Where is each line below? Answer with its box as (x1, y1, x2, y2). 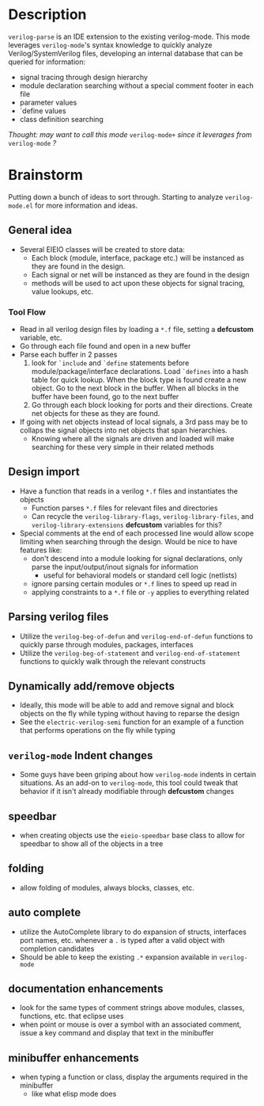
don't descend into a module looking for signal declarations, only (31, 553, 243, 563)
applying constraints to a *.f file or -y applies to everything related (31, 587, 250, 597)
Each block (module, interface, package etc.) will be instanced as (31, 253, 245, 262)
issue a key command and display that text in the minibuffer (19, 1028, 214, 1038)
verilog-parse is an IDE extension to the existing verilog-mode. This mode (8, 32, 251, 41)
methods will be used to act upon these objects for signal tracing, (31, 278, 245, 288)
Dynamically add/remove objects (8, 680, 175, 692)
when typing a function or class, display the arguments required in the (19, 1072, 248, 1082)
